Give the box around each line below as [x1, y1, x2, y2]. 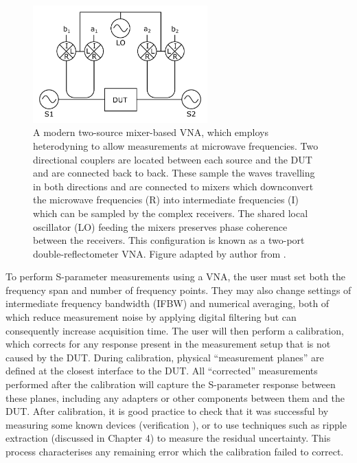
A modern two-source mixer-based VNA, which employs [33, 125, 268, 139]
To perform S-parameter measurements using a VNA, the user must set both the [5, 269, 345, 284]
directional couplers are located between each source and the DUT [33, 152, 312, 166]
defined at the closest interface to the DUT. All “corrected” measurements [5, 363, 318, 378]
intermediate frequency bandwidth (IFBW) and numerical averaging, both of [5, 296, 330, 310]
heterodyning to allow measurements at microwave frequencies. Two [33, 138, 319, 153]
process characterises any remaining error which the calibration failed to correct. [5, 444, 344, 459]
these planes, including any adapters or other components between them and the [5, 390, 345, 405]
